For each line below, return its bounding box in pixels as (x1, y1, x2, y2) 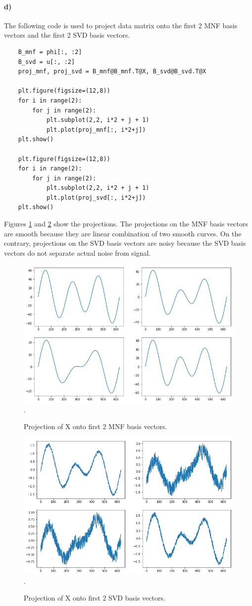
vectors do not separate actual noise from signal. (4, 247, 151, 258)
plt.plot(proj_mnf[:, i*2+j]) (46, 126, 146, 133)
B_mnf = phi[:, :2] (18, 48, 82, 55)
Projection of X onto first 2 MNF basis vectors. (24, 421, 167, 431)
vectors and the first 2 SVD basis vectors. (4, 30, 130, 40)
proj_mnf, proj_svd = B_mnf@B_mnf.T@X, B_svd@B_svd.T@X (18, 68, 206, 75)
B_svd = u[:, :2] (18, 58, 75, 65)
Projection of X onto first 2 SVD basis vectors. (24, 592, 165, 603)
